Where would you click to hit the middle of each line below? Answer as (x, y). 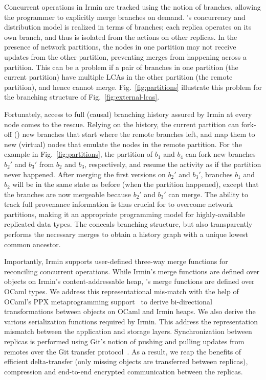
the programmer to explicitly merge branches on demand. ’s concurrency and (125, 17)
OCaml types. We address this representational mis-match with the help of (121, 291)
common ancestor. (32, 244)
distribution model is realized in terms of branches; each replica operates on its (128, 27)
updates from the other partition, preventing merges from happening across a (125, 56)
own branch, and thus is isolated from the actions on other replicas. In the (121, 37)
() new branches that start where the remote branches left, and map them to (135, 134)
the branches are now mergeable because (68, 194)
